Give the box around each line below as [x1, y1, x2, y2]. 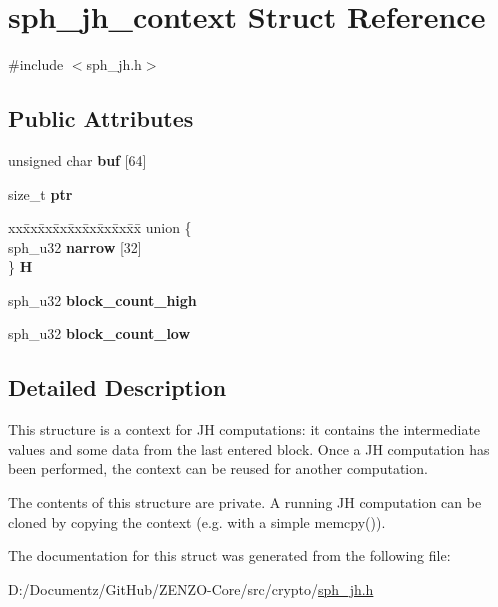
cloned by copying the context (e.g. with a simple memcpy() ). [8, 511, 386, 532]
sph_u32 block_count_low [8, 323, 191, 344]
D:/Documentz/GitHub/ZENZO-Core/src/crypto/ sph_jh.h [8, 578, 374, 599]
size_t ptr [8, 183, 73, 204]
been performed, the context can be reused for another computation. [8, 458, 428, 479]
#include [8, 54, 64, 75]
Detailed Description [8, 372, 227, 403]
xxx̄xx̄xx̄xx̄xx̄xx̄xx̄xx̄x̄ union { [8, 217, 192, 238]
